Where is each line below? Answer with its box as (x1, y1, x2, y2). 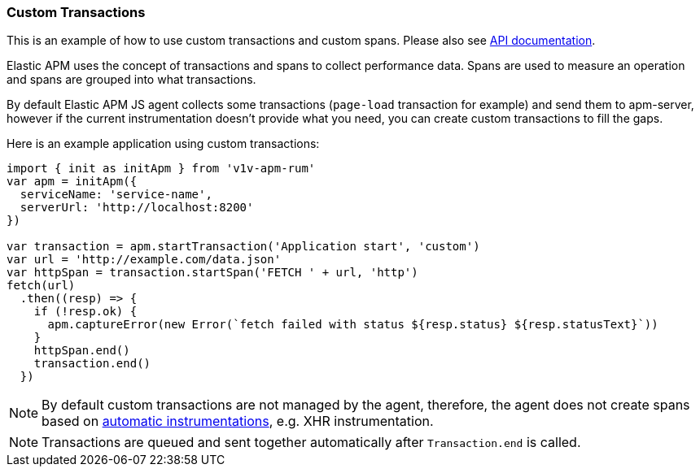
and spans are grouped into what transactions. (7, 72, 256, 87)
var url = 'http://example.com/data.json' (7, 253, 282, 267)
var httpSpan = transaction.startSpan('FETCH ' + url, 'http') (7, 266, 418, 280)
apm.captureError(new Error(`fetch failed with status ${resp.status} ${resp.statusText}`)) (47, 318, 658, 332)
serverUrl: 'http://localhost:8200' (20, 201, 254, 215)
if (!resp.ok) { (33, 305, 138, 319)
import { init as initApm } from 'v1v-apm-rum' (7, 162, 316, 176)
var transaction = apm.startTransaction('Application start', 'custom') (7, 240, 480, 254)
